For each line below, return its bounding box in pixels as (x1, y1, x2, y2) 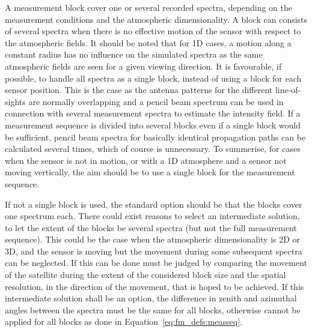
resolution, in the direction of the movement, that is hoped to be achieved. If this (5, 280, 304, 292)
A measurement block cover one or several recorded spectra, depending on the (5, 1, 293, 13)
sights (5, 95, 26, 107)
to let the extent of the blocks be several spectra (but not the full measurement (5, 221, 297, 234)
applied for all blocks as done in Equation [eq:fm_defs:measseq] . (5, 315, 243, 328)
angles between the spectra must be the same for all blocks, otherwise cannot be (5, 303, 301, 316)
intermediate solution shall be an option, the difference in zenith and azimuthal (5, 292, 297, 304)
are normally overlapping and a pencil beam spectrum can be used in (28, 95, 284, 107)
